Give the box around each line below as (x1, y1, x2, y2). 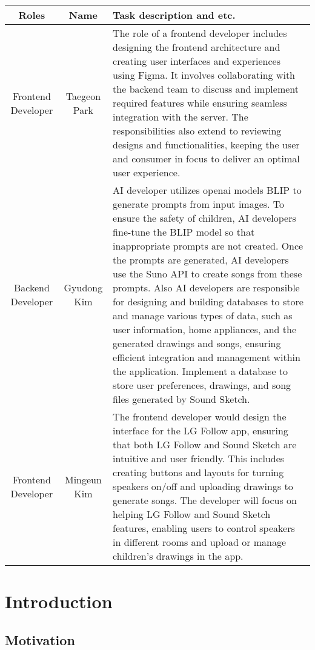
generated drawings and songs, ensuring (113, 336, 281, 350)
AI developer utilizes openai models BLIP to (113, 183, 302, 197)
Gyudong (64, 280, 103, 294)
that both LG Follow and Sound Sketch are (113, 437, 297, 451)
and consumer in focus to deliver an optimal (113, 151, 300, 165)
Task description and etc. (113, 8, 236, 22)
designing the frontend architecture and (113, 40, 280, 54)
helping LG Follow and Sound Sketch (113, 507, 271, 521)
